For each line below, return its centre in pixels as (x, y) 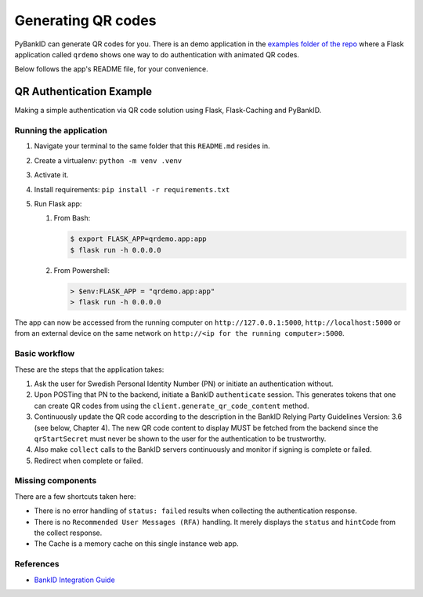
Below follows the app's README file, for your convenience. (112, 69)
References (37, 564)
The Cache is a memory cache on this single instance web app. (136, 544)
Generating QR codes (85, 20)
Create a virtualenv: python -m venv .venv (108, 160)
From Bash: (72, 218)
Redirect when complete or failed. (89, 460)
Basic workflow (45, 354)
